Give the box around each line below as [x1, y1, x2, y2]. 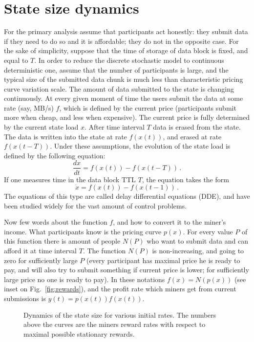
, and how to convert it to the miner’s [113, 217, 226, 227]
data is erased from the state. [153, 122, 241, 132]
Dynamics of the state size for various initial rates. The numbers [23, 309, 216, 320]
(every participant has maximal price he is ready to [86, 255, 240, 265]
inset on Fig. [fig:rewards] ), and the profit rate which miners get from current [4, 284, 236, 294]
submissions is [4, 293, 46, 304]
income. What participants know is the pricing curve [4, 226, 162, 236]
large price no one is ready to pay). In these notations [4, 274, 165, 284]
